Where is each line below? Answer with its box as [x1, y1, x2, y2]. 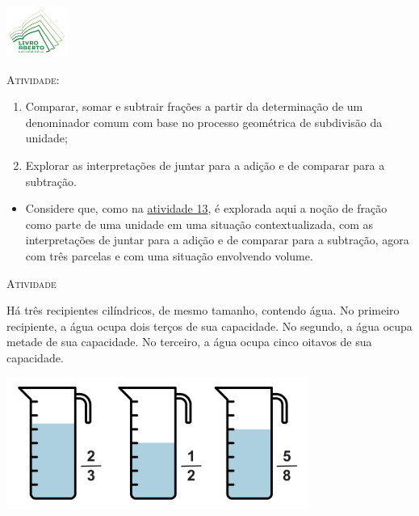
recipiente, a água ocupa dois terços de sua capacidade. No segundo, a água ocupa [6, 317, 413, 334]
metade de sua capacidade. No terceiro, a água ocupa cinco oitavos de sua [6, 333, 372, 350]
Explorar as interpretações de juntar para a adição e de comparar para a [25, 157, 385, 174]
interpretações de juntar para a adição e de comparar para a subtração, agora [25, 231, 409, 248]
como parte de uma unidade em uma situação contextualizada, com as [25, 215, 374, 232]
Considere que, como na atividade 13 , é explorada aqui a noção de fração [25, 200, 388, 217]
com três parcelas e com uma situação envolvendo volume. [25, 247, 313, 264]
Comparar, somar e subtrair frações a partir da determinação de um [25, 98, 363, 115]
